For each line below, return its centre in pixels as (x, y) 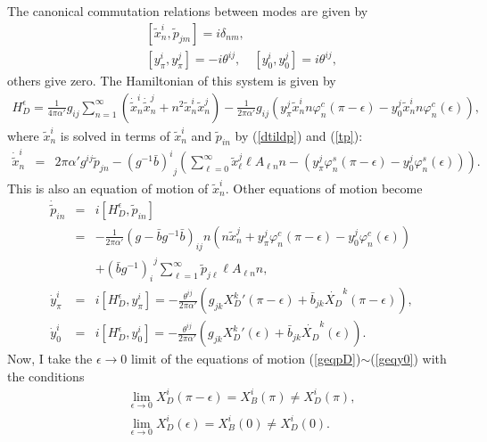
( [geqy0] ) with (409, 359)
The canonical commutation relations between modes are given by (188, 11)
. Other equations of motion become (324, 188)
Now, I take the (50, 359)
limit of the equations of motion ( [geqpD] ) (246, 359)
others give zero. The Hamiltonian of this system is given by (172, 81)
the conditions (46, 376)
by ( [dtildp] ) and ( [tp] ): (299, 135)
